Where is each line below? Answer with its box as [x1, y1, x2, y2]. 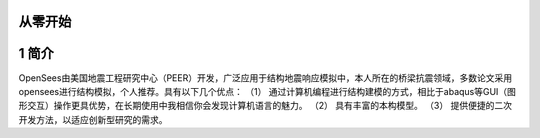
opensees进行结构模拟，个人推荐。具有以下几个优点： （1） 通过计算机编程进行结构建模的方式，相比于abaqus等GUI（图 [18, 85, 517, 97]
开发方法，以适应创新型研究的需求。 [18, 113, 168, 125]
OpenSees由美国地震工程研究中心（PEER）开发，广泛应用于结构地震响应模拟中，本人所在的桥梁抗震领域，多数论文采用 [18, 71, 513, 84]
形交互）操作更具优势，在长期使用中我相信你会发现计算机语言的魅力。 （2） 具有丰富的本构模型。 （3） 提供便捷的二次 [18, 100, 512, 112]
